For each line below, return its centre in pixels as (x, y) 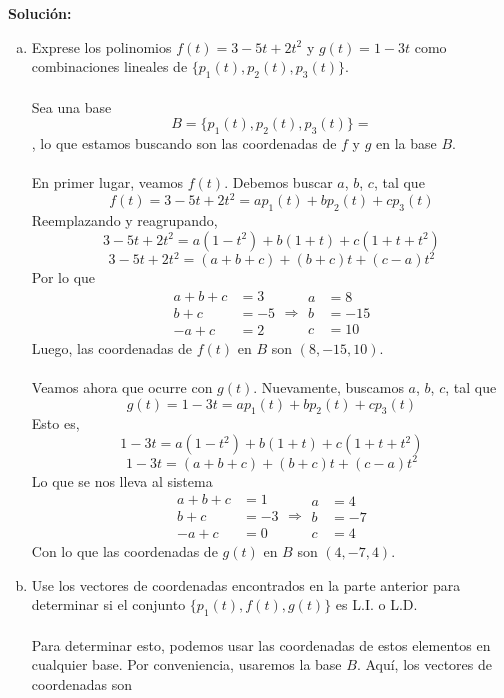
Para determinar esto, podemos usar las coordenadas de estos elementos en (261, 644)
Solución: (40, 13)
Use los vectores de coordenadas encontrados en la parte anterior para (246, 584)
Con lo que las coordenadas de (124, 551)
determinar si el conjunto (108, 604)
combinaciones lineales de (109, 66)
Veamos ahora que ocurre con (122, 387)
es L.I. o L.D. (376, 604)
